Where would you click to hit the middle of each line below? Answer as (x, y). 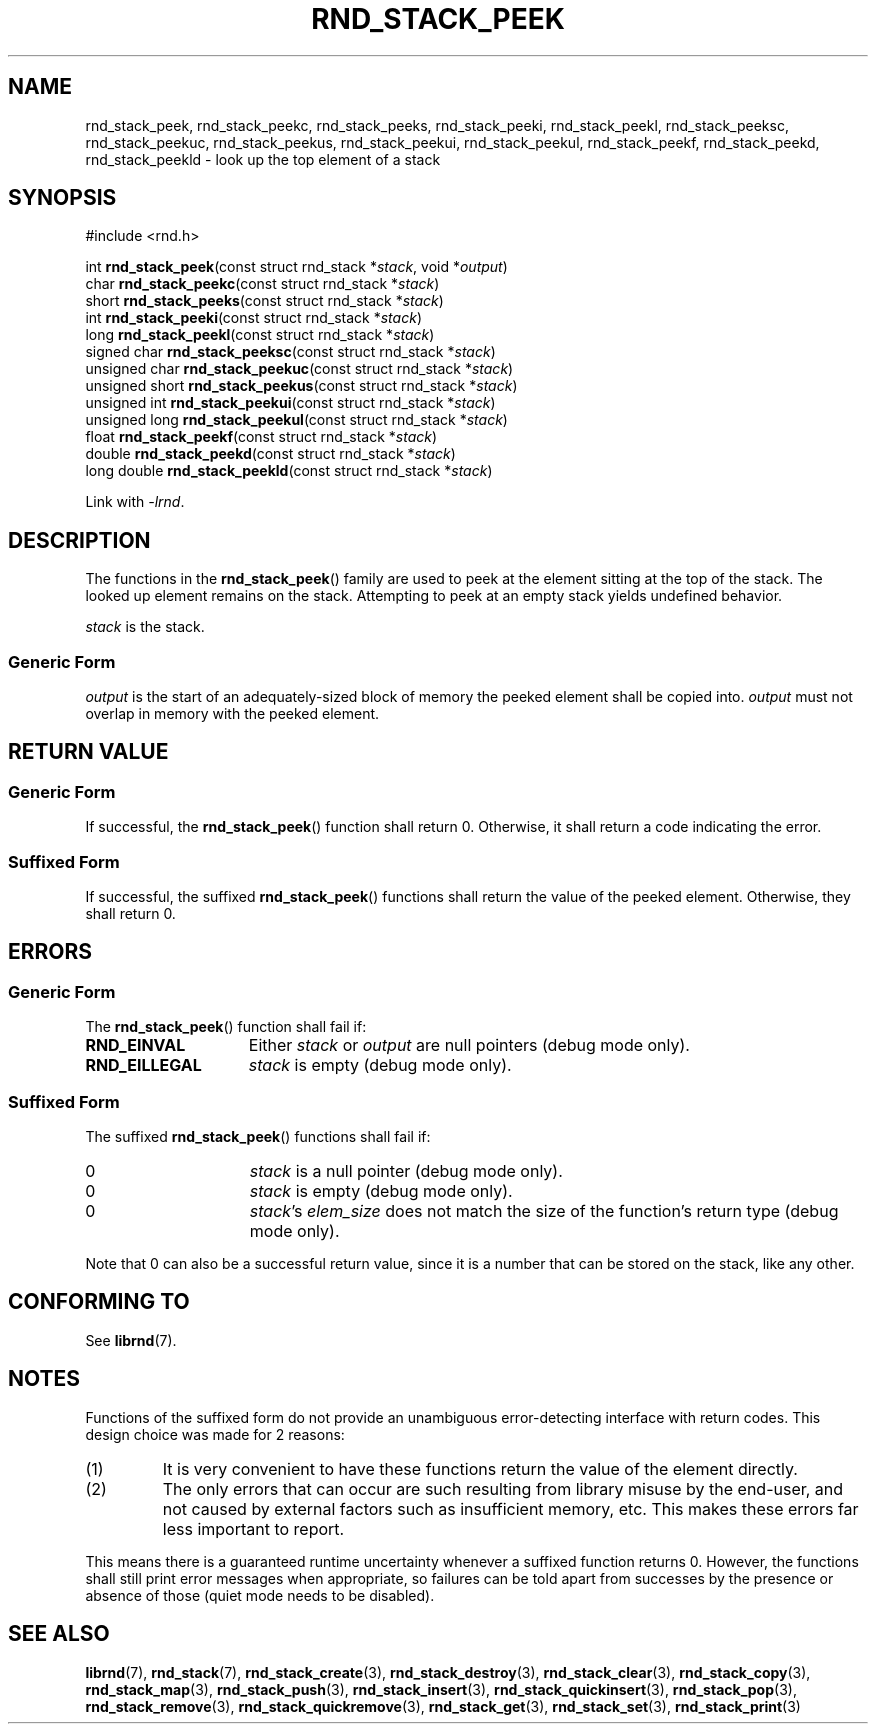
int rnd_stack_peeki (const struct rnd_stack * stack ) (253, 318)
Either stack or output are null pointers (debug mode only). (469, 1045)
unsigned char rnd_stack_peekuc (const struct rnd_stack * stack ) (299, 369)
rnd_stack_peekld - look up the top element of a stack (263, 159)
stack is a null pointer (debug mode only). (406, 1170)
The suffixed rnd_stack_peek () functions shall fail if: (258, 1136)
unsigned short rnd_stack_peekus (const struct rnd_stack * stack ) (301, 386)
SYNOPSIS (62, 198)
